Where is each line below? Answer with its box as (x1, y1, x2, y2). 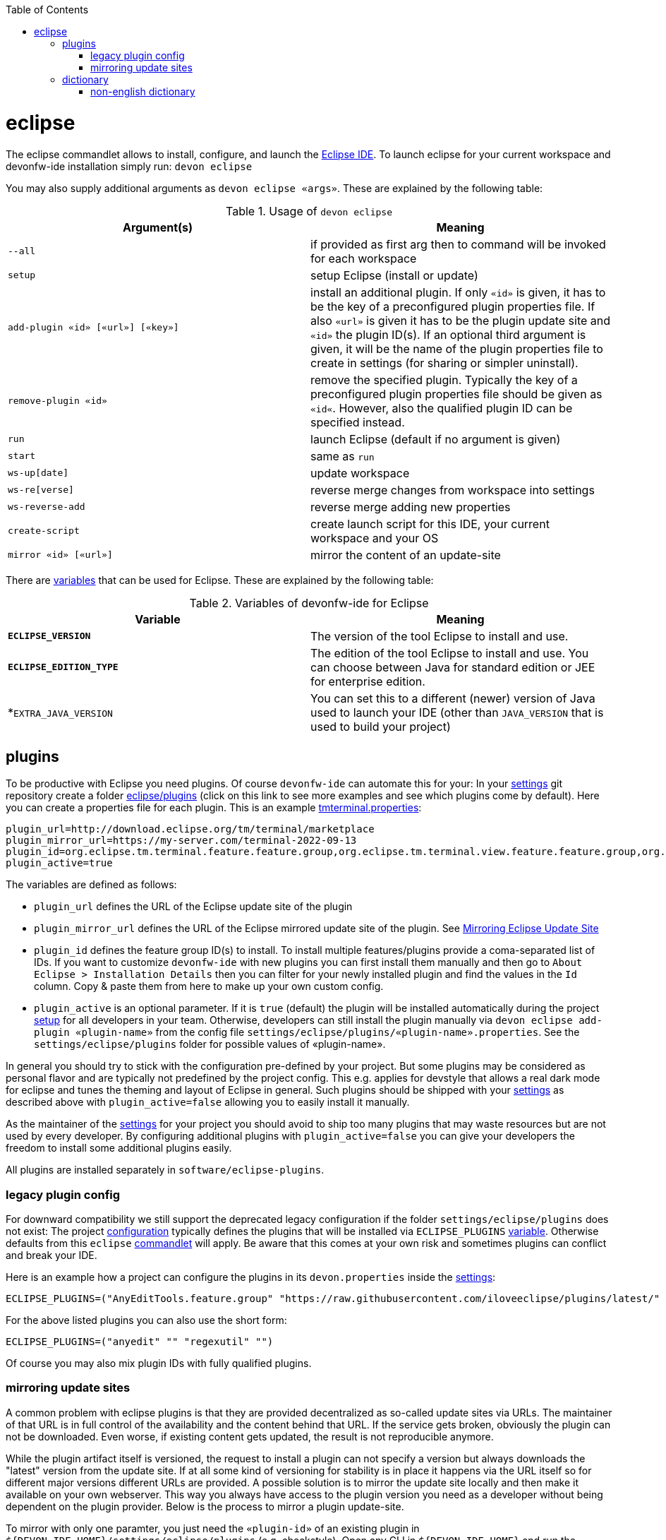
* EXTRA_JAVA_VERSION (8, 705, 113, 720)
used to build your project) (310, 719, 451, 734)
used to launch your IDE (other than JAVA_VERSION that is (310, 705, 604, 720)
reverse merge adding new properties (310, 499, 511, 514)
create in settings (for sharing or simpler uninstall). (310, 355, 579, 370)
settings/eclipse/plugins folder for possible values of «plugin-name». (34, 1038, 386, 1051)
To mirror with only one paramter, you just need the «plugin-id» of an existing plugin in (6, 1522, 420, 1534)
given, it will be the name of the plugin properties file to (310, 341, 603, 356)
